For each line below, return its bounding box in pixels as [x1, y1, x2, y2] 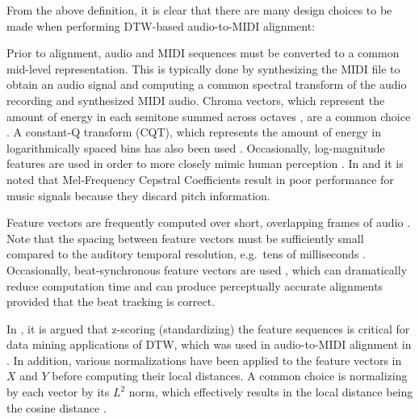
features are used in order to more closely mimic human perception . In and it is [6, 155, 404, 172]
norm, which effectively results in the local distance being [128, 383, 413, 400]
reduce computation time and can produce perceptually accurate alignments [6, 277, 383, 294]
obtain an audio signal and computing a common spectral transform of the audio [6, 76, 407, 93]
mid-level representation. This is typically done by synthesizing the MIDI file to [6, 60, 400, 77]
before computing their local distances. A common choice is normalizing [52, 367, 408, 384]
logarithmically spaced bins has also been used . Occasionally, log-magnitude [6, 139, 385, 156]
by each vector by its [6, 383, 110, 400]
